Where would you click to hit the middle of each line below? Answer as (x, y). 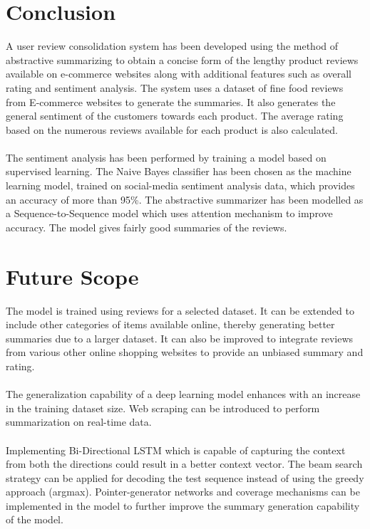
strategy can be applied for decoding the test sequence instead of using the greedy (185, 477)
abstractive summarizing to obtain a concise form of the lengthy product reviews (182, 59)
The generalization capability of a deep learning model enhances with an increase (183, 394)
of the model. (35, 519)
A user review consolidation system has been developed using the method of (172, 46)
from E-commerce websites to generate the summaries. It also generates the (171, 101)
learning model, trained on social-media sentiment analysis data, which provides (180, 185)
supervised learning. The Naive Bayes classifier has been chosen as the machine (179, 171)
